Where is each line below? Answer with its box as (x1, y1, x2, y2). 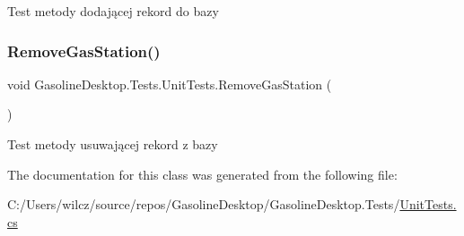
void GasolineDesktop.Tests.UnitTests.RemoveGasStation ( (7, 74, 332, 93)
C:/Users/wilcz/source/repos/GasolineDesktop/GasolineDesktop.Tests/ (7, 195, 400, 214)
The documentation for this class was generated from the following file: (7, 164, 398, 183)
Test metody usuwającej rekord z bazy (7, 135, 218, 153)
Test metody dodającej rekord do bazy (7, 2, 219, 20)
